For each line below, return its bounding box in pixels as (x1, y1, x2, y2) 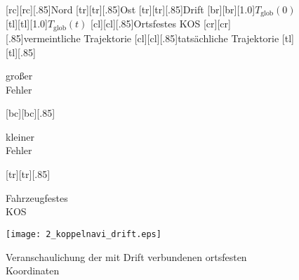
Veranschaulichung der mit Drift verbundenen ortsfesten (6, 249, 247, 264)
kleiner (6, 129, 34, 144)
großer (6, 68, 33, 83)
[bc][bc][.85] (6, 106, 55, 120)
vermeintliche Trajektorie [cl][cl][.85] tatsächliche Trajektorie (23, 30, 279, 45)
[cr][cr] (203, 16, 231, 31)
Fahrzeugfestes (6, 190, 68, 205)
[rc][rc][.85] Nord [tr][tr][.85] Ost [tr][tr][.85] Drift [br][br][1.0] (6, 2, 255, 16)
